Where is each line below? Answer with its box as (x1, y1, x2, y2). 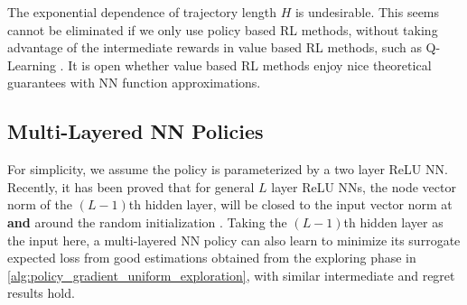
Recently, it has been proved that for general (7, 177, 255, 196)
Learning (7, 55, 56, 74)
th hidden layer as (343, 212, 444, 231)
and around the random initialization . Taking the (7, 212, 287, 231)
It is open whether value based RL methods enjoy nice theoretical (68, 55, 432, 74)
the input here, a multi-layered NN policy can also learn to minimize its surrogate (7, 230, 461, 249)
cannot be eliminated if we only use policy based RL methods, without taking (7, 20, 438, 39)
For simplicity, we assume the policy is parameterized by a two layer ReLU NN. (7, 160, 448, 179)
